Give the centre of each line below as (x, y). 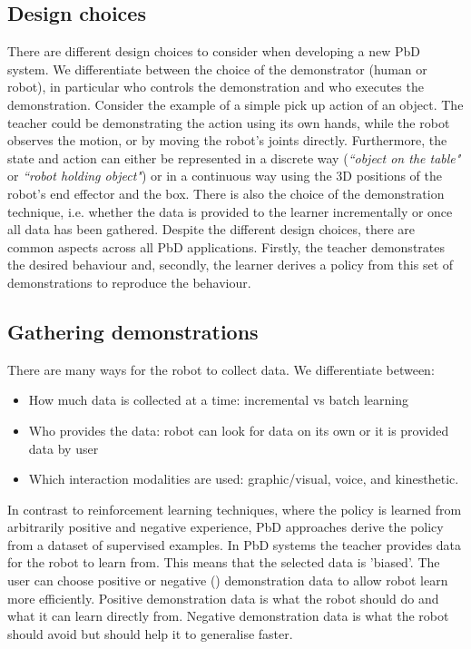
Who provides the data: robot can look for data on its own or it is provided (239, 430)
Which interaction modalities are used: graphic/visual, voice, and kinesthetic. (244, 479)
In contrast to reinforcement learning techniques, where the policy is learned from (235, 509)
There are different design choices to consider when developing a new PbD (214, 51)
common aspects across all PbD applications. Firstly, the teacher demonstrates (226, 246)
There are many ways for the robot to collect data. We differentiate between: (221, 369)
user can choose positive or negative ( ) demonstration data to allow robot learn (228, 580)
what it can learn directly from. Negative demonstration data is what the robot (228, 616)
